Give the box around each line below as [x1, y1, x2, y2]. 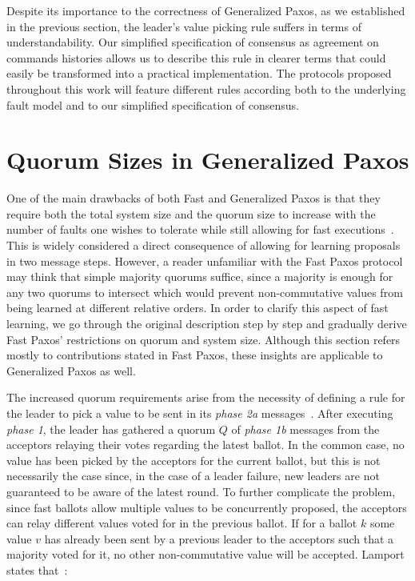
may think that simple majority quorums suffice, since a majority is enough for [6, 268, 393, 285]
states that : [6, 561, 68, 578]
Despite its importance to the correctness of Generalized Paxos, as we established [6, 2, 405, 18]
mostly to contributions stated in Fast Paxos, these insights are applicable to [6, 347, 383, 363]
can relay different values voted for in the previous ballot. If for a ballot [6, 515, 357, 531]
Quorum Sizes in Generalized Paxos [6, 143, 409, 176]
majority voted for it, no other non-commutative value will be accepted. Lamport [6, 546, 405, 563]
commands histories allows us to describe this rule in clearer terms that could [6, 49, 386, 66]
